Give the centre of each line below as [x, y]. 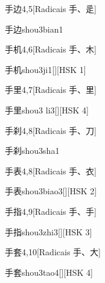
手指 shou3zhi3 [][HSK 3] [49, 231]
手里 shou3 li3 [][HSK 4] [47, 110]
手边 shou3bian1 [34, 29]
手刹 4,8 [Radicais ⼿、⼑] [51, 130]
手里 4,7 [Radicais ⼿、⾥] [51, 90]
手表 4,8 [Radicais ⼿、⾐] [51, 170]
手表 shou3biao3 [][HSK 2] [51, 191]
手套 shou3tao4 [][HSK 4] [49, 272]
